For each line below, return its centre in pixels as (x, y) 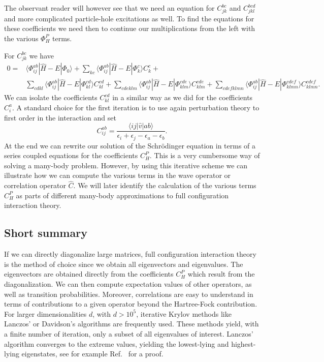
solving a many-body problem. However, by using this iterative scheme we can (126, 165)
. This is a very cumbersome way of (205, 155)
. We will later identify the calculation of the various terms (165, 185)
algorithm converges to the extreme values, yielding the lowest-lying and (117, 343)
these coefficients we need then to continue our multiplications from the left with (130, 28)
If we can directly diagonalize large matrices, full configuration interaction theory (130, 254)
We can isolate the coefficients (51, 97)
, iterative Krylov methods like (184, 313)
